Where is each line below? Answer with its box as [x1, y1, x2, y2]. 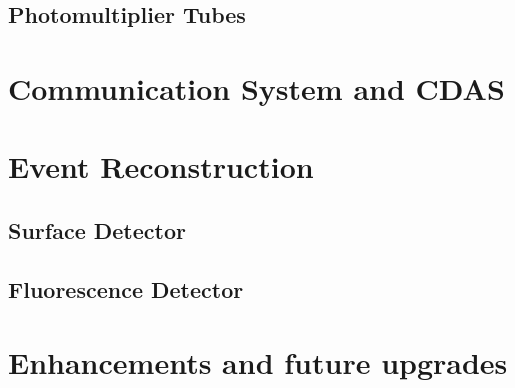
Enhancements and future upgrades [8, 342, 508, 383]
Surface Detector [8, 214, 186, 245]
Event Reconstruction [8, 146, 314, 187]
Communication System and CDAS [8, 67, 505, 108]
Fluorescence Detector [8, 273, 244, 304]
